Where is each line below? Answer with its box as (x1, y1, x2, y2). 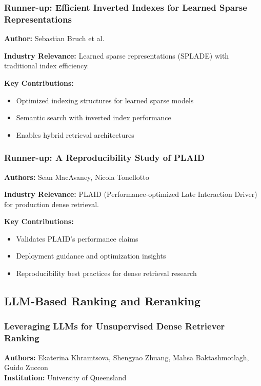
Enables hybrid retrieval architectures (16, 129, 134, 140)
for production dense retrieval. (4, 198, 99, 209)
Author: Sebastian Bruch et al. (4, 33, 105, 44)
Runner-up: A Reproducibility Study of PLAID (4, 151, 205, 164)
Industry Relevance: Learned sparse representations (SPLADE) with (4, 50, 229, 61)
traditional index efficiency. (4, 60, 89, 71)
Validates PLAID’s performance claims (16, 233, 138, 244)
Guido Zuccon (4, 362, 48, 373)
